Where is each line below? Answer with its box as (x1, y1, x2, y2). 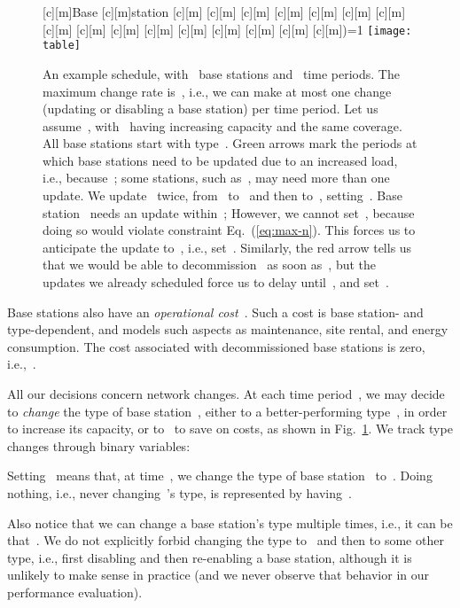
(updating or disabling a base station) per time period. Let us (43, 99, 378, 118)
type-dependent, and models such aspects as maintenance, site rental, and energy (7, 320, 448, 339)
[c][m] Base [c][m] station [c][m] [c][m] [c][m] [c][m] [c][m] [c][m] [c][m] (43, 3, 406, 20)
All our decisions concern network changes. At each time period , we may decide (7, 385, 445, 402)
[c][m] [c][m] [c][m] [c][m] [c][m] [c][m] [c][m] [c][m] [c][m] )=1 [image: (43, 19, 412, 38)
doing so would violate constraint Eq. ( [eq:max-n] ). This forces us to (43, 221, 416, 239)
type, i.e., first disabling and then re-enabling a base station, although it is (7, 548, 412, 566)
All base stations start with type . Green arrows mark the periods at (43, 134, 417, 152)
